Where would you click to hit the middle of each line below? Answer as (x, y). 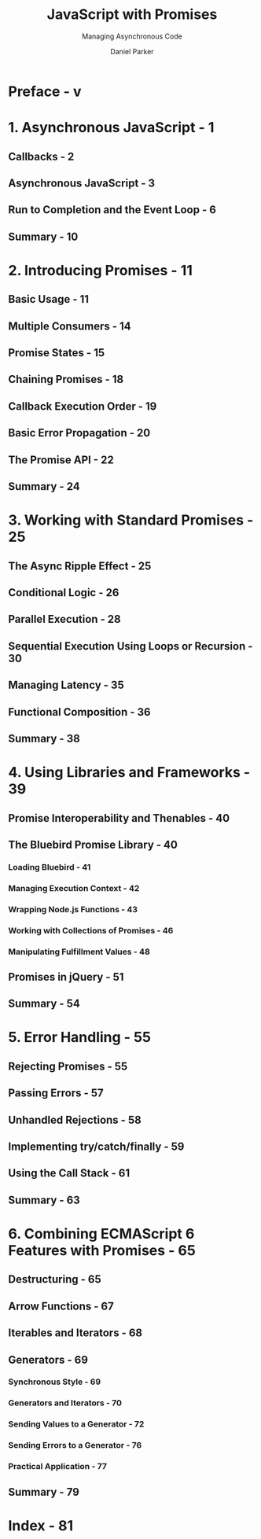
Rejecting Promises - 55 (68, 1066)
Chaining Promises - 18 (66, 379)
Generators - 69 (48, 1359)
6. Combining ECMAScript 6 (101, 1234)
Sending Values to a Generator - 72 (76, 1424)
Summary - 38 (44, 738)
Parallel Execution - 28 (65, 619)
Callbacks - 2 (41, 156)
